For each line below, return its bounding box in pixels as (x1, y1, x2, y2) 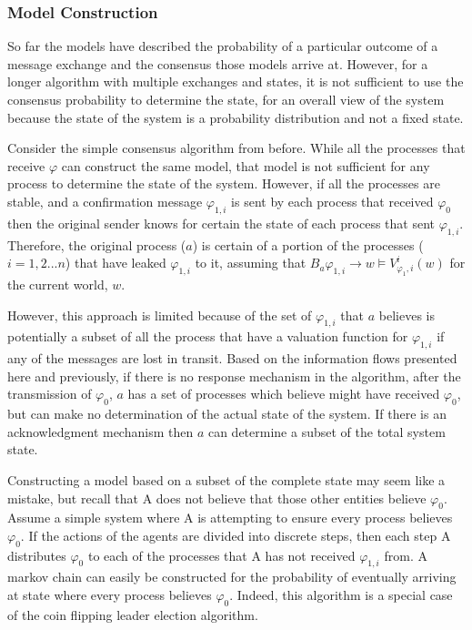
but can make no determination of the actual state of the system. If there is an (7, 404, 447, 423)
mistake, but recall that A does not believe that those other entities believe (7, 488, 427, 507)
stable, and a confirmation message (7, 191, 203, 210)
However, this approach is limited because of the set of (7, 305, 312, 324)
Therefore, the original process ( (7, 235, 186, 254)
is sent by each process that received (231, 191, 434, 210)
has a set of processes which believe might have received (127, 384, 440, 403)
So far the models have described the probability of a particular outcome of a (7, 36, 438, 56)
